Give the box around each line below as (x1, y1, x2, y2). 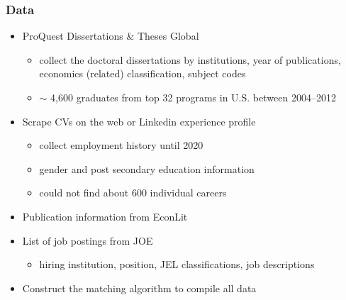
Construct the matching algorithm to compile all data (22, 280, 257, 295)
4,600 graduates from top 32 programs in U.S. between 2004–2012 (50, 90, 336, 104)
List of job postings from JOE (22, 233, 153, 248)
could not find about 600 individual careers (39, 185, 227, 200)
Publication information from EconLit (22, 209, 188, 223)
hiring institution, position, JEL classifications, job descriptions (39, 257, 315, 272)
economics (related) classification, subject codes (39, 66, 246, 81)
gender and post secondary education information (39, 161, 255, 176)
